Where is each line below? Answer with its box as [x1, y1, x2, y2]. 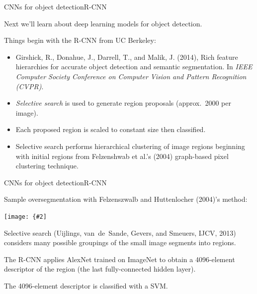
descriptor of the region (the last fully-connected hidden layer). [4, 264, 196, 274]
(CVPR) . [15, 81, 44, 91]
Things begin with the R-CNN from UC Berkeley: [4, 35, 156, 45]
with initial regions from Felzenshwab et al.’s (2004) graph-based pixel [15, 150, 229, 161]
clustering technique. [15, 160, 79, 171]
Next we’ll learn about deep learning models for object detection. [4, 18, 202, 28]
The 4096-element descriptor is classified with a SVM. [4, 280, 168, 291]
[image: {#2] [4, 213, 47, 220]
